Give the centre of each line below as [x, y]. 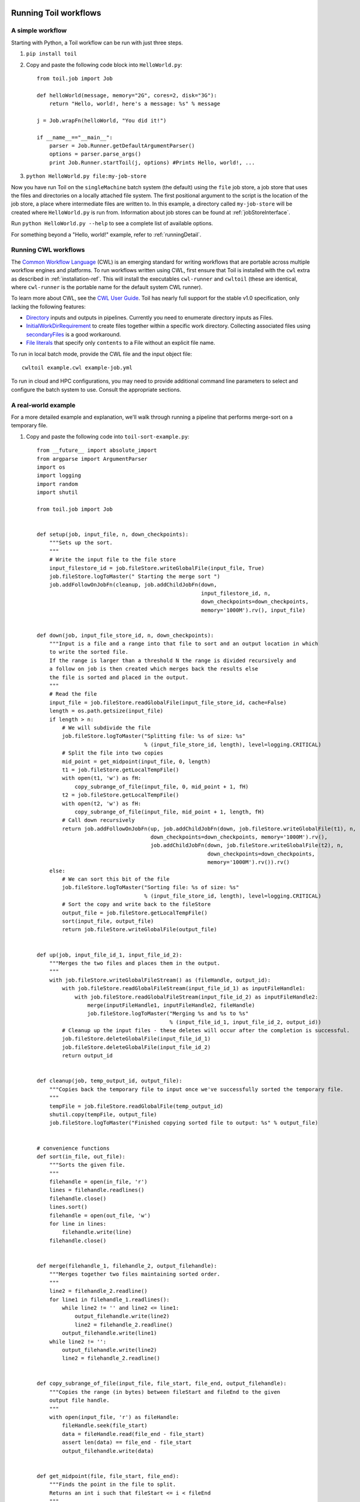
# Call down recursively [98, 820]
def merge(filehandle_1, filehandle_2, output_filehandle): [127, 1266]
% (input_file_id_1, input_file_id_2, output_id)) [245, 1022]
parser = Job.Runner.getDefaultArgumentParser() [122, 146]
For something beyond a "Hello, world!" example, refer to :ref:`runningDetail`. [106, 234]
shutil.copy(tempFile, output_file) [103, 1114]
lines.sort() [68, 1207]
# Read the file [73, 694]
